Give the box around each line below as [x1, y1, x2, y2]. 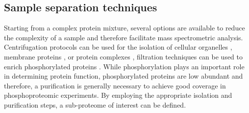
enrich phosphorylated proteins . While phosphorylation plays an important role [4, 61, 245, 71]
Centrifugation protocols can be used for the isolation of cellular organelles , [4, 42, 232, 52]
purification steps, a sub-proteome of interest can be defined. [4, 99, 186, 110]
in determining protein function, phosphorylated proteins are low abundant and [4, 71, 243, 81]
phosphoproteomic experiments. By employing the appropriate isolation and [4, 90, 232, 100]
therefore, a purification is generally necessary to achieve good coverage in [4, 80, 226, 90]
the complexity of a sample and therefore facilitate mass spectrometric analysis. [4, 32, 243, 42]
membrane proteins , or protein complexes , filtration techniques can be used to [4, 51, 243, 61]
